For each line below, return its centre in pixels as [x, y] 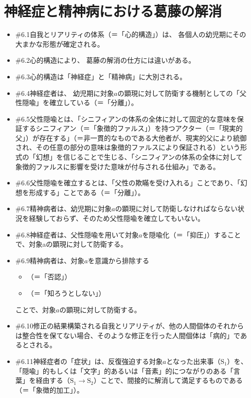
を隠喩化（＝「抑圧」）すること [192, 234]
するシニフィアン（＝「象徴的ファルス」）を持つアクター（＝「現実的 [132, 128]
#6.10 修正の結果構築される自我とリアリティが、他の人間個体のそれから [130, 326]
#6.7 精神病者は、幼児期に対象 [63, 208]
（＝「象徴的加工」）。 [49, 389]
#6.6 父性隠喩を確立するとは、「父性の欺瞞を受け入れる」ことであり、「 [128, 183]
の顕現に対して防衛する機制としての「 [179, 93]
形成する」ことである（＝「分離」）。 [87, 192]
